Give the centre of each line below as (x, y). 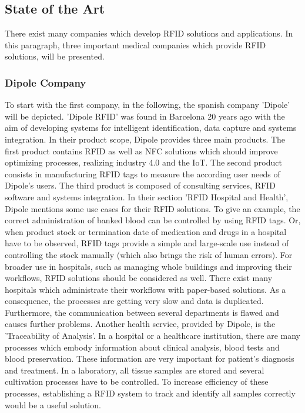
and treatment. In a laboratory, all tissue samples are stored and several (135, 370)
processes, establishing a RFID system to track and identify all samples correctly (150, 393)
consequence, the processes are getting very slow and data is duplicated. (134, 301)
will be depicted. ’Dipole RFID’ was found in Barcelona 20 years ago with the (145, 116)
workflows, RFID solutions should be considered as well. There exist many (139, 278)
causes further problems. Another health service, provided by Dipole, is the (140, 324)
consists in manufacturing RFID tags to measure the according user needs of (143, 174)
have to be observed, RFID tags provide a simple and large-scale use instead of (147, 243)
